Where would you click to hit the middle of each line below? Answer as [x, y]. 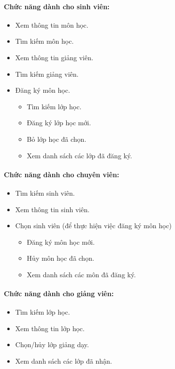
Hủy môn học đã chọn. [60, 258]
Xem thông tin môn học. [52, 25]
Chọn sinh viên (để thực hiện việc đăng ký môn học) [94, 226]
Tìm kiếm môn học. [44, 41]
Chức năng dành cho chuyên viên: [62, 174]
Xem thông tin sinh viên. [52, 209]
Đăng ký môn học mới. [61, 242]
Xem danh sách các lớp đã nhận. [64, 361]
